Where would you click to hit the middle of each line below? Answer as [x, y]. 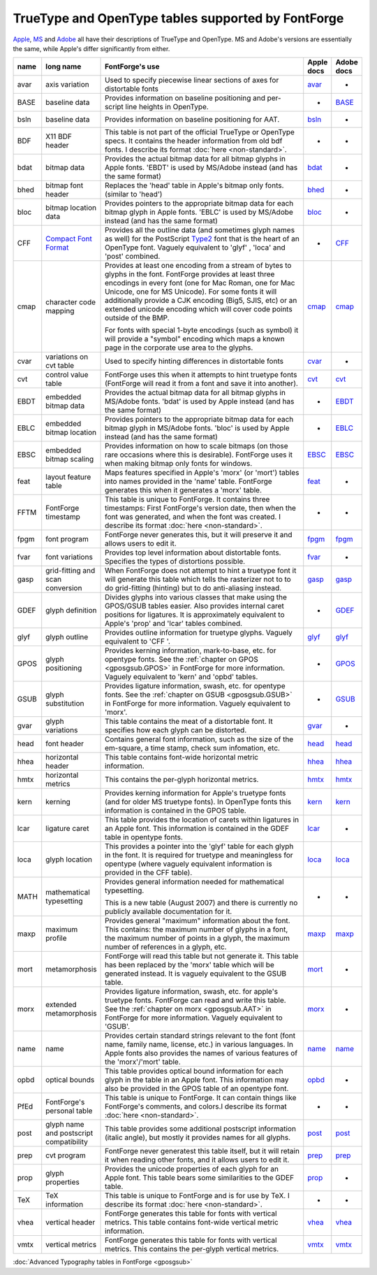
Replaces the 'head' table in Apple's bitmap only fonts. [194, 185]
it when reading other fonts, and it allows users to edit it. [197, 1160]
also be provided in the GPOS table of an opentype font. [197, 1089]
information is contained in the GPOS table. [176, 811]
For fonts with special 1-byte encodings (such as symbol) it [202, 330]
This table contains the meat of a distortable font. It [189, 722]
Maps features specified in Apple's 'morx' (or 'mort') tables [202, 473]
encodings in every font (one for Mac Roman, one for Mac [200, 283]
